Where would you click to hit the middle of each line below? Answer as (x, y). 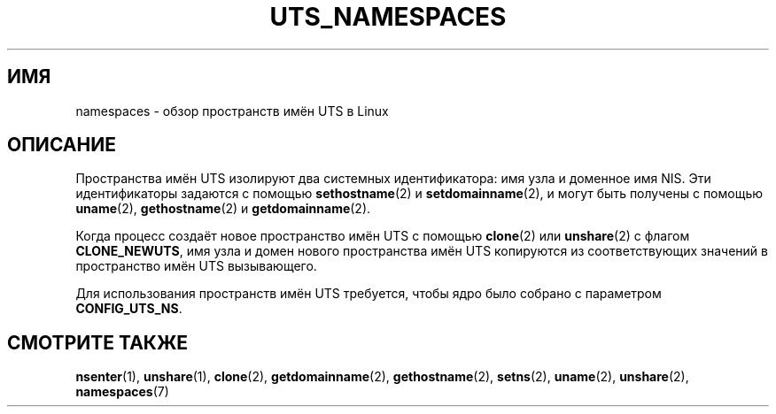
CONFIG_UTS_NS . (129, 309)
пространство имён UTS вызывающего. (196, 266)
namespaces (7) (122, 392)
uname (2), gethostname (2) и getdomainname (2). (223, 209)
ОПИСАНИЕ (62, 145)
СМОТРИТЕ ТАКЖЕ (98, 342)
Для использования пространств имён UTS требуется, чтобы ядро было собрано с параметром (369, 294)
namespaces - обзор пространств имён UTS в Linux (232, 111)
